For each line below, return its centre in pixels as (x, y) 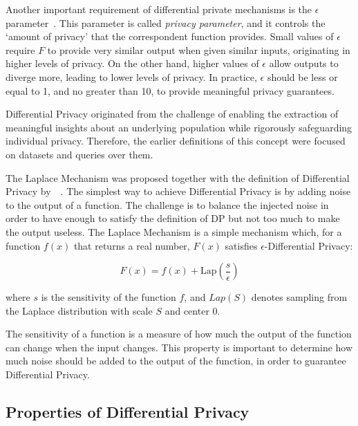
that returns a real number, (132, 245)
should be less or (302, 76)
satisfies (241, 245)
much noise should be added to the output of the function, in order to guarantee (176, 361)
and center (187, 310)
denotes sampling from (299, 297)
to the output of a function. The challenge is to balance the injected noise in (167, 204)
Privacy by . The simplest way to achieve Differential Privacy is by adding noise (178, 191)
